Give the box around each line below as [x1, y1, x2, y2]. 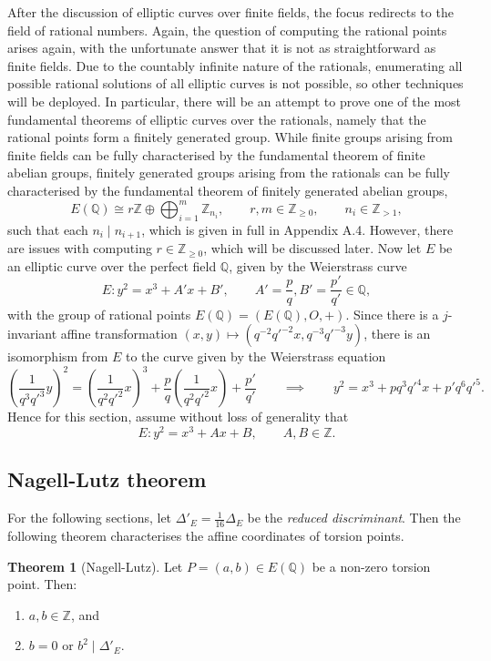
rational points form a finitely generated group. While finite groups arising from [7, 127, 454, 147]
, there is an [363, 324, 431, 343]
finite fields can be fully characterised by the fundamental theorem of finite [7, 145, 425, 164]
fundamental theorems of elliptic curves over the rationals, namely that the [7, 109, 426, 128]
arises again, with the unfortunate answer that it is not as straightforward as [7, 38, 436, 57]
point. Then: [7, 575, 77, 594]
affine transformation [60, 324, 178, 343]
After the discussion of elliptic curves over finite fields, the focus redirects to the [7, 3, 454, 21]
